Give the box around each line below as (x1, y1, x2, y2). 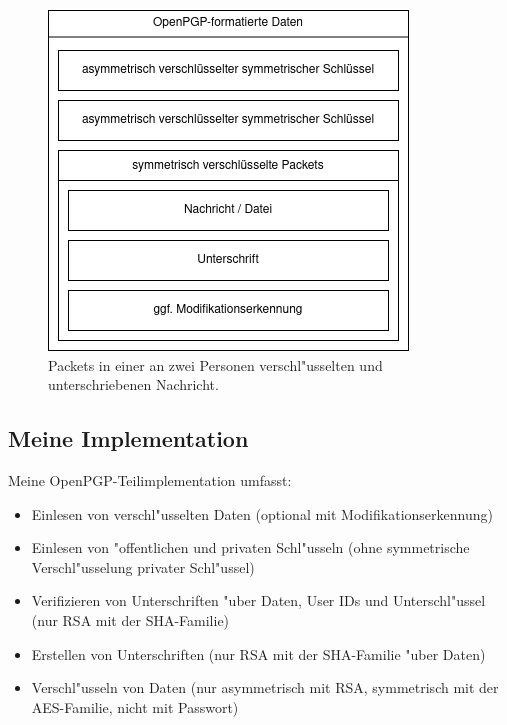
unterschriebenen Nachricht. (48, 374, 219, 395)
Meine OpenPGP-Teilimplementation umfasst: (8, 469, 292, 490)
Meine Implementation (8, 423, 249, 454)
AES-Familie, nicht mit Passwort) (31, 696, 239, 717)
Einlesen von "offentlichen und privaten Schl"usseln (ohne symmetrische (31, 537, 470, 558)
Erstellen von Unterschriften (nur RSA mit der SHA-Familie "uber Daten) (31, 643, 486, 664)
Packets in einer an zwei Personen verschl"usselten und (48, 354, 383, 375)
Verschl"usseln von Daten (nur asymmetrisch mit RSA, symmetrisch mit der (31, 677, 499, 698)
